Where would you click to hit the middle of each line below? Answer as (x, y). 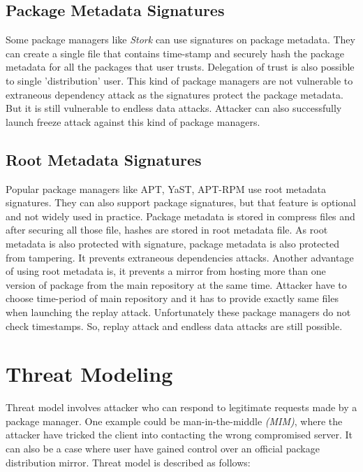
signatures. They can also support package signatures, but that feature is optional (181, 202)
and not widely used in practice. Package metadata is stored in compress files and (180, 216)
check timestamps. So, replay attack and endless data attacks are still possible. (174, 326)
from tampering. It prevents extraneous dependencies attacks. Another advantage (180, 257)
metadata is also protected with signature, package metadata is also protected (173, 243)
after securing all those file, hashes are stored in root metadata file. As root (167, 230)
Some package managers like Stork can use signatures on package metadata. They (180, 40)
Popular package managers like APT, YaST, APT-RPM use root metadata (166, 188)
